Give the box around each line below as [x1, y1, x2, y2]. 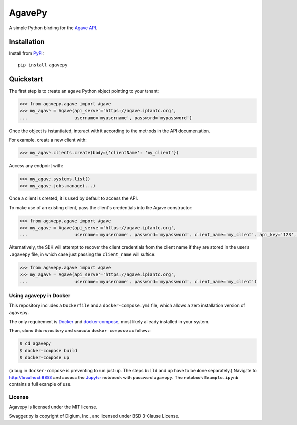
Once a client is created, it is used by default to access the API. [9, 195, 138, 201]
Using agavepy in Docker [9, 292, 71, 299]
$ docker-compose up [19, 355, 69, 361]
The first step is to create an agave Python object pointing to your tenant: [9, 88, 159, 94]
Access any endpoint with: [9, 162, 64, 168]
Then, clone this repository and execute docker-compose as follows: [9, 328, 151, 333]
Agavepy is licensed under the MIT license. [9, 404, 98, 410]
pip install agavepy [18, 62, 68, 68]
